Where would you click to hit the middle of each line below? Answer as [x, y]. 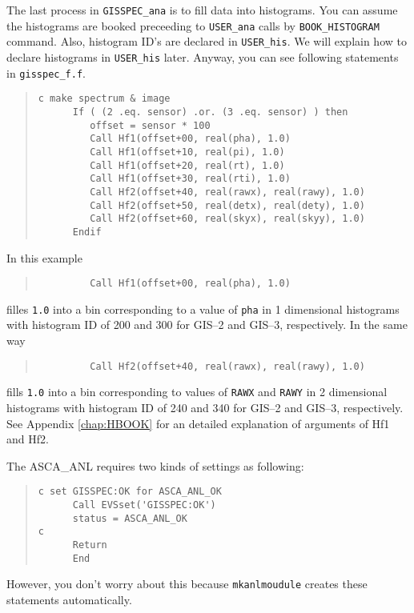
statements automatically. [69, 599]
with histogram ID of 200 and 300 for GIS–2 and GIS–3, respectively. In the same [207, 325]
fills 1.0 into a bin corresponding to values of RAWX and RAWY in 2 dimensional [197, 392]
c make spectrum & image [104, 99]
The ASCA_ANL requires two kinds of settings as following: [155, 465]
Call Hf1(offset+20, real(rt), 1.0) [187, 165]
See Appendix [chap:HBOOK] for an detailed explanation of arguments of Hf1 [198, 423]
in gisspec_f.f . [46, 72]
